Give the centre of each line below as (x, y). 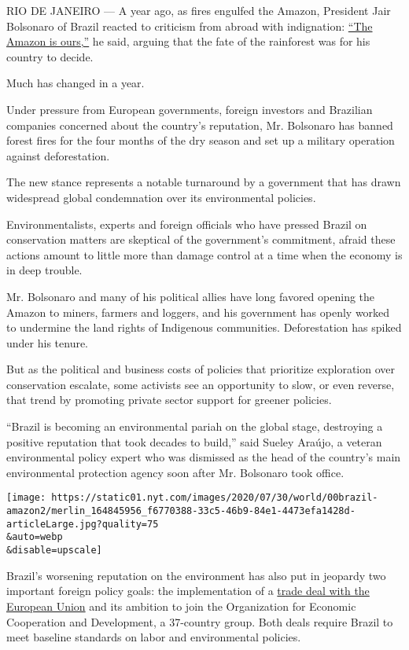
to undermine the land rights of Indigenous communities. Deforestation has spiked (204, 327)
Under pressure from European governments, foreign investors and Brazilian (190, 109)
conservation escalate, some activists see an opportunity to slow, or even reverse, (201, 384)
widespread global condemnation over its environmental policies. (161, 197)
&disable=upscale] (54, 551)
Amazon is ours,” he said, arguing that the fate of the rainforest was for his (188, 41)
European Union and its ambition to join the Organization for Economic (181, 606)
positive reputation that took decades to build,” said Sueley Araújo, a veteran (194, 441)
